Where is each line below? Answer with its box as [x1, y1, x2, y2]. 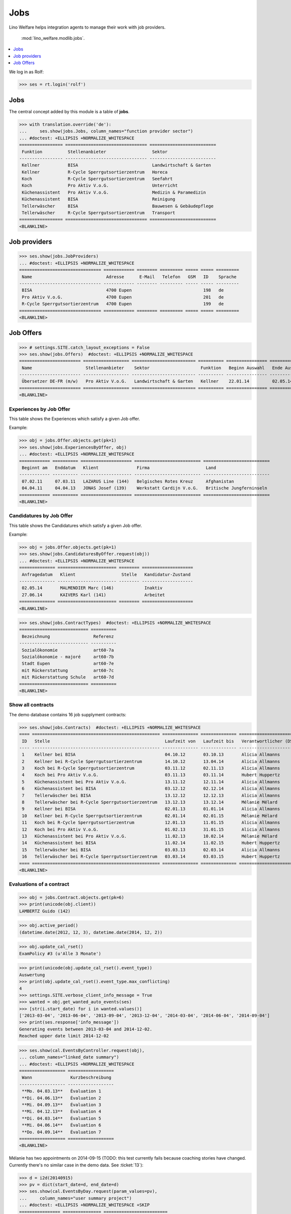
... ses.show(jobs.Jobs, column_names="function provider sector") [19, 129, 194, 134]
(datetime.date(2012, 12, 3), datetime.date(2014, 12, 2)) [19, 929, 162, 935]
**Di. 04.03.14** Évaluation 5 [22, 1115, 101, 1121]
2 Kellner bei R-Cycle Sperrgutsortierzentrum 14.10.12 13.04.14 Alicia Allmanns [22, 759, 280, 764]
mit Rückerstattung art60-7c [22, 668, 114, 673]
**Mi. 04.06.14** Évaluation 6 [22, 1122, 101, 1128]
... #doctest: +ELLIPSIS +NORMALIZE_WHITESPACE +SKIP [19, 1202, 150, 1208]
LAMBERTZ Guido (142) [19, 908, 71, 914]
